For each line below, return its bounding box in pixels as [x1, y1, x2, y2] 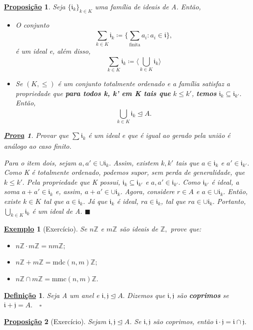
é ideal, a [211, 176, 239, 187]
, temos [191, 88, 217, 98]
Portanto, [217, 196, 246, 206]
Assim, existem [113, 157, 159, 167]
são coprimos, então [153, 316, 214, 326]
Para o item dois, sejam [4, 157, 76, 167]
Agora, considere [125, 186, 175, 197]
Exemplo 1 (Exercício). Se [4, 224, 88, 234]
